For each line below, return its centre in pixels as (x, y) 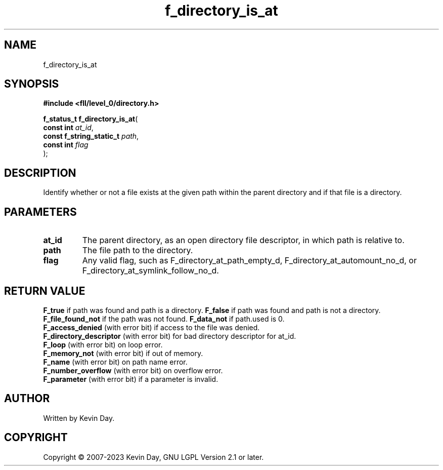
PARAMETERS (40, 212)
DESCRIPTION (40, 173)
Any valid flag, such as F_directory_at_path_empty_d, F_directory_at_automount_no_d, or (249, 261)
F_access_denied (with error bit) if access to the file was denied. (151, 327)
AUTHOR (27, 399)
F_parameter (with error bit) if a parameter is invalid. (131, 379)
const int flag (66, 145)
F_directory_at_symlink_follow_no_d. (150, 271)
